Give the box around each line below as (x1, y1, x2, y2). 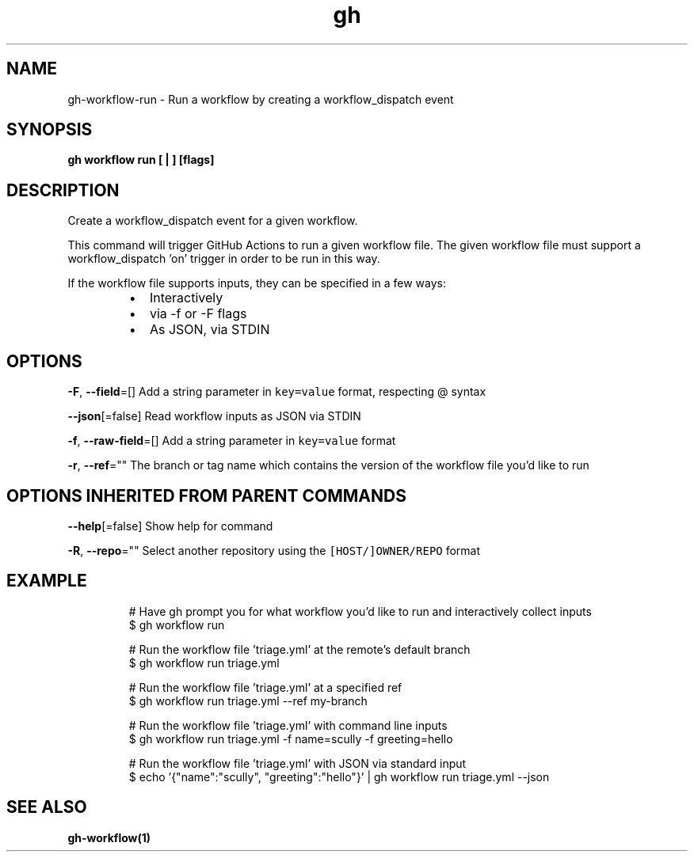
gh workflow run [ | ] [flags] (67, 153, 215, 167)
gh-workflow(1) (67, 830, 151, 845)
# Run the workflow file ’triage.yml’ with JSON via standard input (128, 756, 467, 770)
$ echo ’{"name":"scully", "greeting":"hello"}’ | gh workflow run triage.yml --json (128, 769, 550, 784)
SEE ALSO (6, 797, 87, 818)
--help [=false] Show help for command (67, 518, 273, 533)
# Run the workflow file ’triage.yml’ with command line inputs (128, 718, 448, 732)
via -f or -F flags (149, 306, 247, 322)
